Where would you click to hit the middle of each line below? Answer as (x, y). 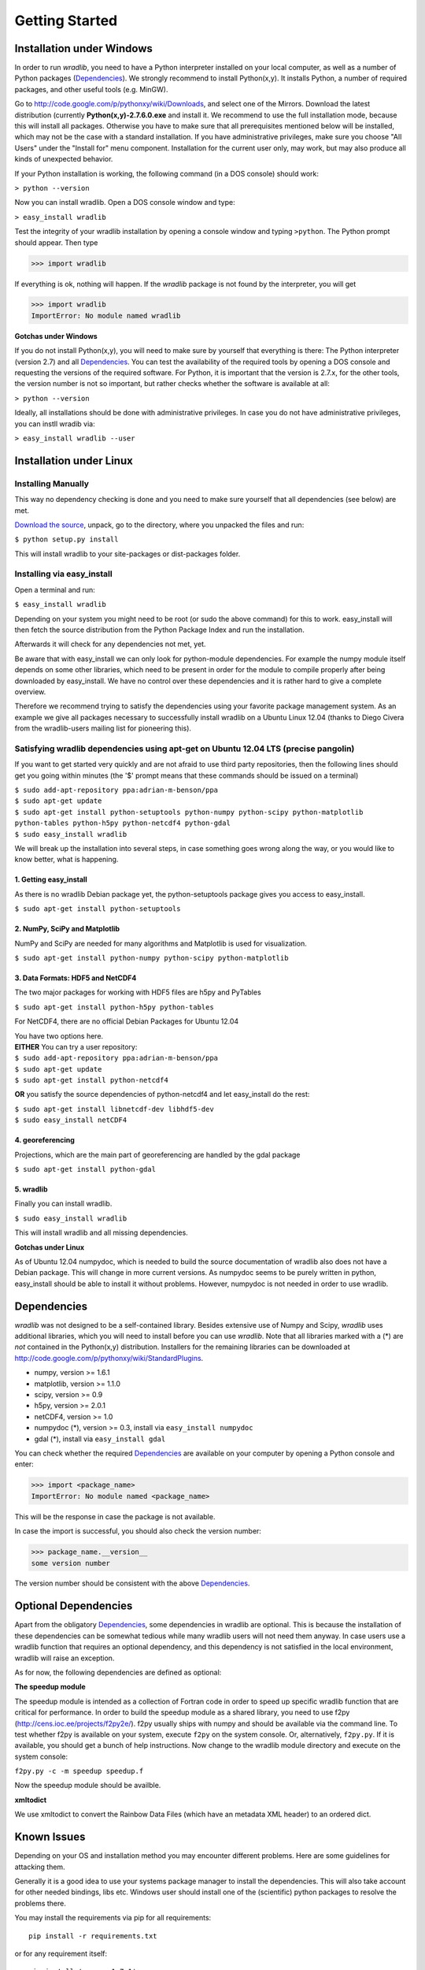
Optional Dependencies (74, 1606)
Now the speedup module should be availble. (88, 1786)
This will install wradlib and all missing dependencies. (101, 1232)
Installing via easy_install (64, 574)
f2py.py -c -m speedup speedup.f (79, 1771)
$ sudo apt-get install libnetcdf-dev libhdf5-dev (114, 1109)
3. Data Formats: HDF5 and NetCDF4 (76, 978)
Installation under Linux (74, 461)
